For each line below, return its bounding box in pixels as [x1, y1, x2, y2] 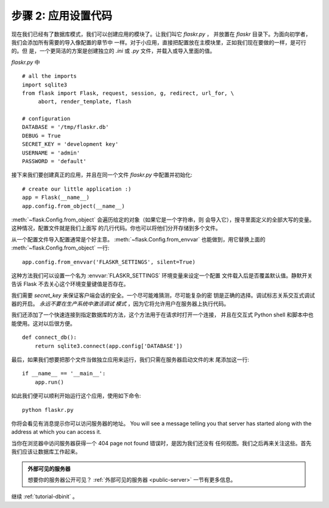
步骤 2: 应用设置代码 [11, 9, 113, 23]
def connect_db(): [22, 334, 77, 341]
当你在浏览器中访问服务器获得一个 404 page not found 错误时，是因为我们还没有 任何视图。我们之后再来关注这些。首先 [11, 439, 312, 447]
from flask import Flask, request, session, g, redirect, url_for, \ [22, 89, 235, 97]
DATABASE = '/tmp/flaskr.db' [22, 124, 109, 131]
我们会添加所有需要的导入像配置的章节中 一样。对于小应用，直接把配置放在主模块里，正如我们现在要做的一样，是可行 [11, 38, 306, 46]
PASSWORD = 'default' [22, 158, 87, 165]
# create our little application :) [22, 186, 132, 192]
